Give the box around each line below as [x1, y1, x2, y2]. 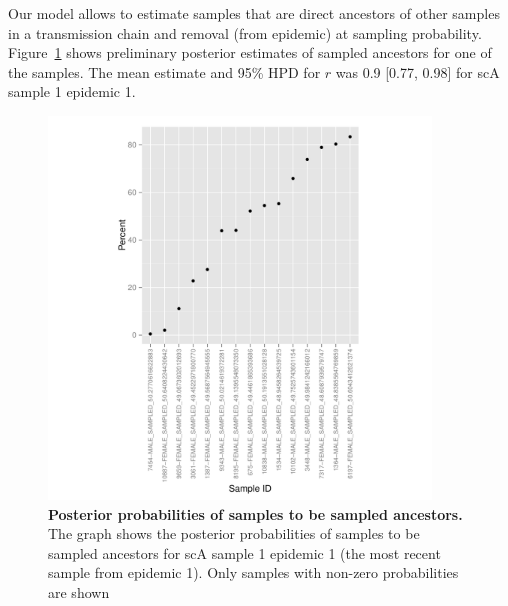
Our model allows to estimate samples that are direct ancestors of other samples [8, 3, 500, 23]
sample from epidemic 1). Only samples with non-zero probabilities [48, 562, 459, 583]
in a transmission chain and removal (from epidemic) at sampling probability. [8, 22, 482, 43]
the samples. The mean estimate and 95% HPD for [8, 61, 321, 82]
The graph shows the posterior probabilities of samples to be [48, 523, 420, 544]
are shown [48, 581, 110, 602]
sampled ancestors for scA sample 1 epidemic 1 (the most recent [48, 542, 441, 563]
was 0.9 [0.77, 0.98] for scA [335, 61, 500, 82]
